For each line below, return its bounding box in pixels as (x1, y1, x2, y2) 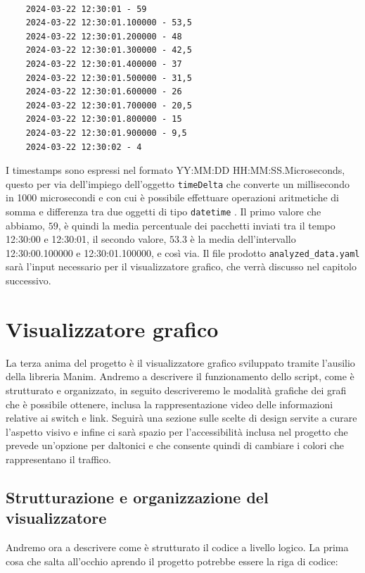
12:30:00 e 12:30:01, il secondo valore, (6, 232, 167, 246)
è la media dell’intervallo (190, 232, 296, 246)
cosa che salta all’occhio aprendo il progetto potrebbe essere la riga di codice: (6, 553, 338, 568)
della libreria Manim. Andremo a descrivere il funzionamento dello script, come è (6, 369, 354, 384)
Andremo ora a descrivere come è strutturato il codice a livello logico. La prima (6, 540, 349, 555)
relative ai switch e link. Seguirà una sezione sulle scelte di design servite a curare (6, 410, 357, 425)
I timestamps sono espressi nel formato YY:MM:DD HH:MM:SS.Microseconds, (6, 163, 345, 177)
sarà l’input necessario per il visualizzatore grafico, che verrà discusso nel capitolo (6, 259, 357, 274)
